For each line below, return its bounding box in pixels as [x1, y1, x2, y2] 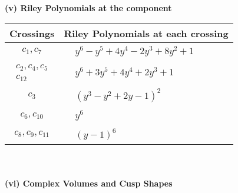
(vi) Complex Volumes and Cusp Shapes [5, 177, 173, 189]
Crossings [9, 26, 55, 40]
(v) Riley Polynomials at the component [5, 2, 172, 14]
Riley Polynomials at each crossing [64, 26, 229, 40]
